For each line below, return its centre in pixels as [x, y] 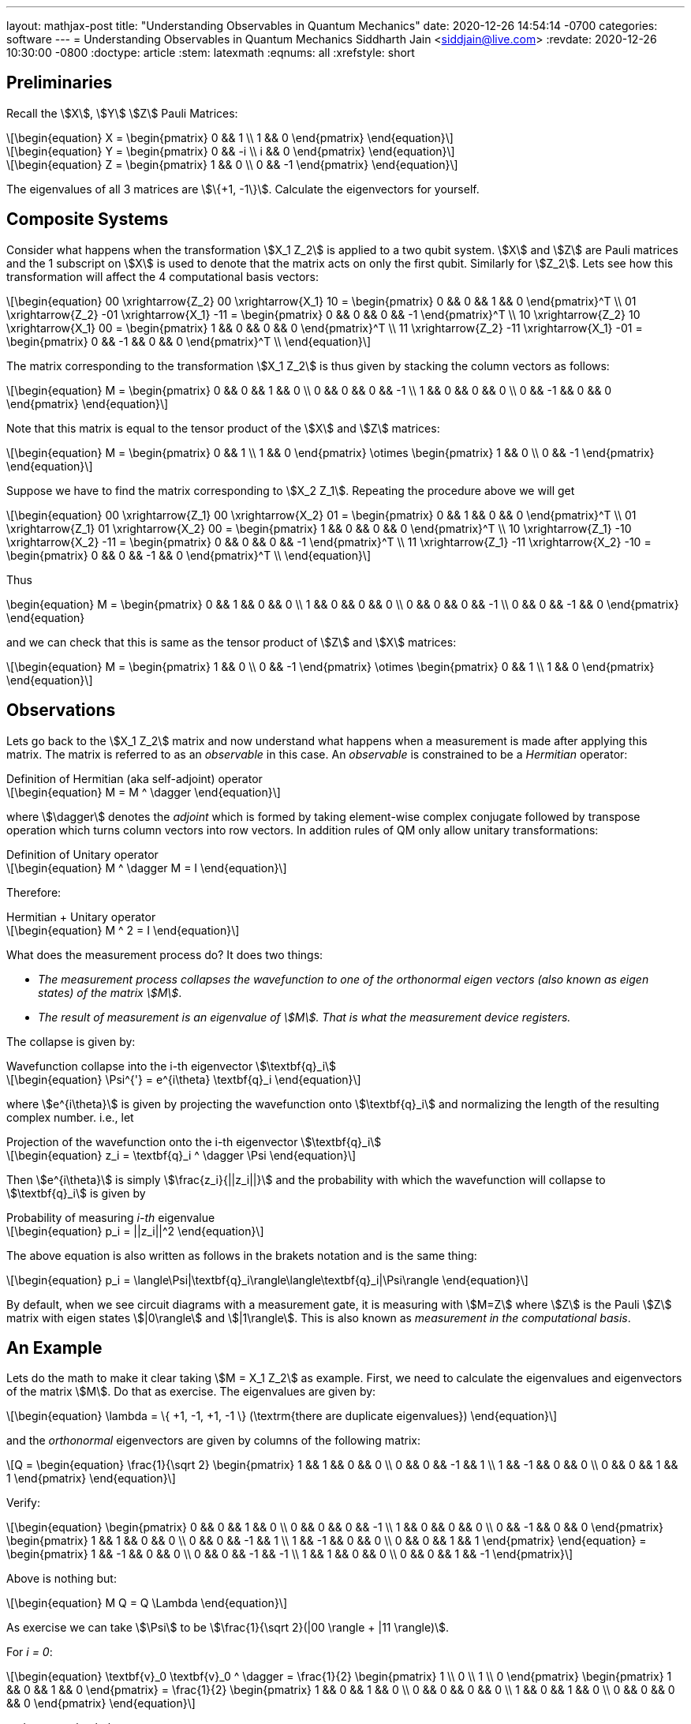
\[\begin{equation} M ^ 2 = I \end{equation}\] [123, 930]
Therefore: [34, 892]
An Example [54, 1347]
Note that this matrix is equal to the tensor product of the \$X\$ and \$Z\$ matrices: [223, 428]
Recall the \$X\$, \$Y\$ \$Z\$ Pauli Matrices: [122, 113]
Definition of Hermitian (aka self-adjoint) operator [134, 778]
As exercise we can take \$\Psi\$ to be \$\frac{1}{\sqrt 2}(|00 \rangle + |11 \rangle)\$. [228, 1628]
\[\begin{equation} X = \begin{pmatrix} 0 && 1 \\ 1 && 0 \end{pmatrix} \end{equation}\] [230, 137]
